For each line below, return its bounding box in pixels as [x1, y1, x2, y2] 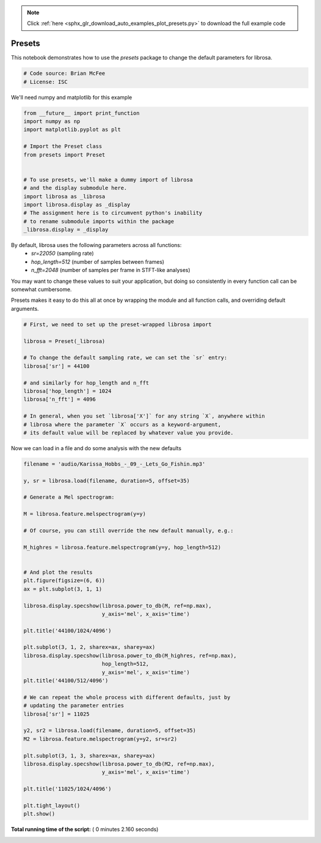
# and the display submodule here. [23, 185, 127, 192]
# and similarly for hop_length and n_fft [23, 379, 149, 386]
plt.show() [23, 810, 55, 817]
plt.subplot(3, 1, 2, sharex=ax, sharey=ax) [23, 644, 156, 651]
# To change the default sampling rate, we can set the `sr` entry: [23, 354, 228, 361]
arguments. [11, 305, 39, 312]
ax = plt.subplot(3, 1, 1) [23, 585, 102, 592]
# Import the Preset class [23, 143, 102, 150]
